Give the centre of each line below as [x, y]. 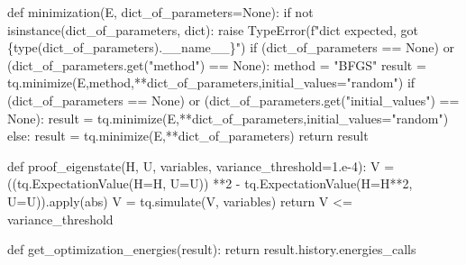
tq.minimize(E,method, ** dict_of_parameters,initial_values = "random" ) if [211, 82]
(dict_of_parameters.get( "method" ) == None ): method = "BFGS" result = [217, 64]
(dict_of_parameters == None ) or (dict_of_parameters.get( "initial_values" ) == [233, 100]
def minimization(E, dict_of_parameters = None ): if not [160, 12]
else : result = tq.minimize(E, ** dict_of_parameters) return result [188, 136]
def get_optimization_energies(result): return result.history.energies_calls [212, 249]
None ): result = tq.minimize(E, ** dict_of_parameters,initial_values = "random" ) [228, 118]
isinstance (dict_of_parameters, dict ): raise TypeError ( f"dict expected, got [213, 29]
